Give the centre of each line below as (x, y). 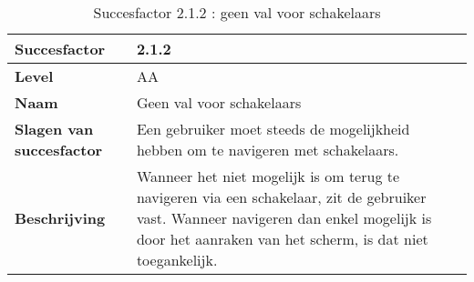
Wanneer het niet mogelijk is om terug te (268, 176)
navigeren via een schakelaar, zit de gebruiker (281, 197)
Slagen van (54, 129)
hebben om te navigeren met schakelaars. (268, 150)
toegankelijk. (177, 260)
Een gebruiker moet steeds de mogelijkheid (273, 129)
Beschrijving (60, 218)
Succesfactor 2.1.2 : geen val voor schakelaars (237, 12)
